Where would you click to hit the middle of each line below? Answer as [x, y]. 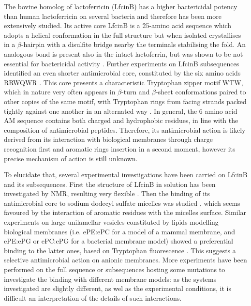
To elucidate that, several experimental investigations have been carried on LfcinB [126, 175]
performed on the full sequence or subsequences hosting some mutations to [115, 269]
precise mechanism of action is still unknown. [71, 158]
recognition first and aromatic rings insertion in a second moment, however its [120, 148]
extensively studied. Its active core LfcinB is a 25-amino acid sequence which [118, 25]
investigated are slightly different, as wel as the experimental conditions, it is [118, 288]
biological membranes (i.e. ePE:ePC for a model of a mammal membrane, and [119, 231]
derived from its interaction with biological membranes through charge [109, 139]
